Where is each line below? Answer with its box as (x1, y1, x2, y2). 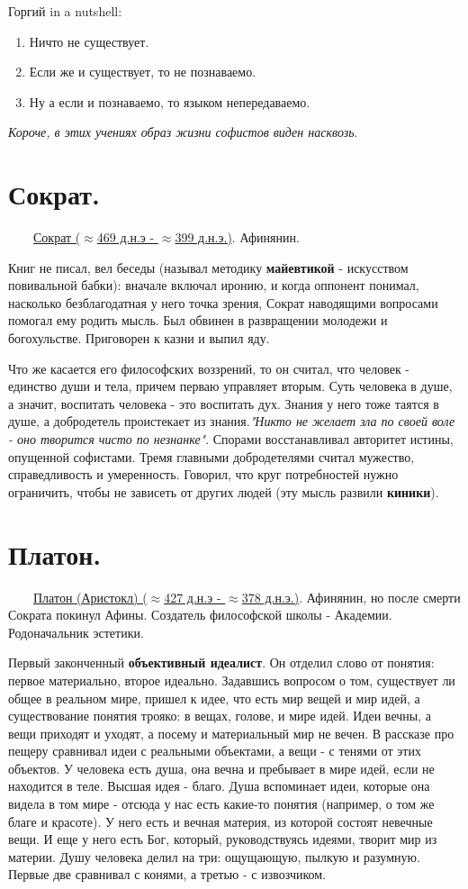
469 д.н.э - (96, 228, 155, 247)
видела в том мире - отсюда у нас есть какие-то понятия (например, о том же (8, 794, 435, 813)
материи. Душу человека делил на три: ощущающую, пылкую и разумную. (8, 847, 420, 866)
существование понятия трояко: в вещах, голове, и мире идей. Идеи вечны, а (8, 706, 431, 725)
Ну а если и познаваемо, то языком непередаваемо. (29, 92, 310, 111)
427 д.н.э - (164, 587, 221, 606)
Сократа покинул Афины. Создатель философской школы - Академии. (8, 605, 392, 624)
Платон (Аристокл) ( (33, 587, 148, 606)
